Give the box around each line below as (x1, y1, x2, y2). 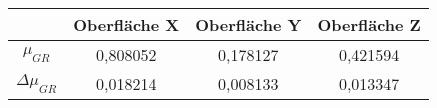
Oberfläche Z (317, 13, 421, 36)
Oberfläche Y (195, 13, 302, 36)
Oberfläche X (73, 13, 180, 36)
